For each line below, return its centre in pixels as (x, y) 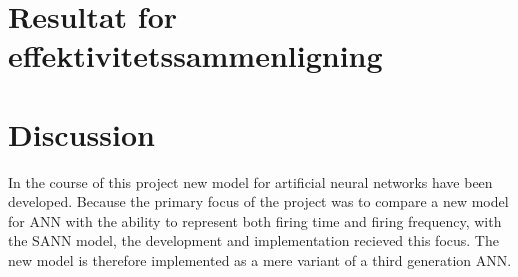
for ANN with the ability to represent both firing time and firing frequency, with (255, 220)
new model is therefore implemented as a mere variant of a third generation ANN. (260, 260)
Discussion (81, 133)
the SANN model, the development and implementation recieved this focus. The (253, 240)
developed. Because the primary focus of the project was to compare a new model (258, 201)
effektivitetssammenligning (195, 55)
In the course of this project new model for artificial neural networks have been (250, 181)
